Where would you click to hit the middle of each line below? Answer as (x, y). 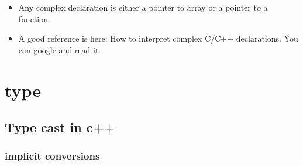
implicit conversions (52, 156)
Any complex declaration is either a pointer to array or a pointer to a (143, 7)
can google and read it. (60, 49)
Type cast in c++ (60, 127)
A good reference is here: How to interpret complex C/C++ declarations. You (158, 38)
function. (34, 18)
